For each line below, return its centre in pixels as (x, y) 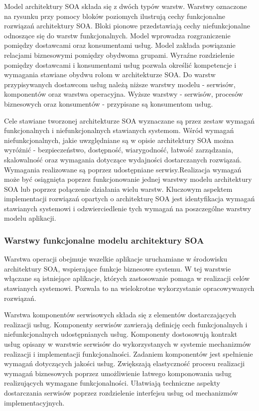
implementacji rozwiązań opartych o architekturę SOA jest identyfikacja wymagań (129, 199)
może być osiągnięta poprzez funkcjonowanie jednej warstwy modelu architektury (128, 179)
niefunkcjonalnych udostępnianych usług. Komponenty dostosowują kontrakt (121, 334)
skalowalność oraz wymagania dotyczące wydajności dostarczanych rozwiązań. (123, 159)
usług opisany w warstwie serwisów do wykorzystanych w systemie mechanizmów (128, 344)
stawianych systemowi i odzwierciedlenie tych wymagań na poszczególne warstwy (128, 208)
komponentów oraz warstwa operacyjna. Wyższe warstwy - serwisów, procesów (124, 94)
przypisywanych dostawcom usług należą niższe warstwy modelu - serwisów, (120, 84)
